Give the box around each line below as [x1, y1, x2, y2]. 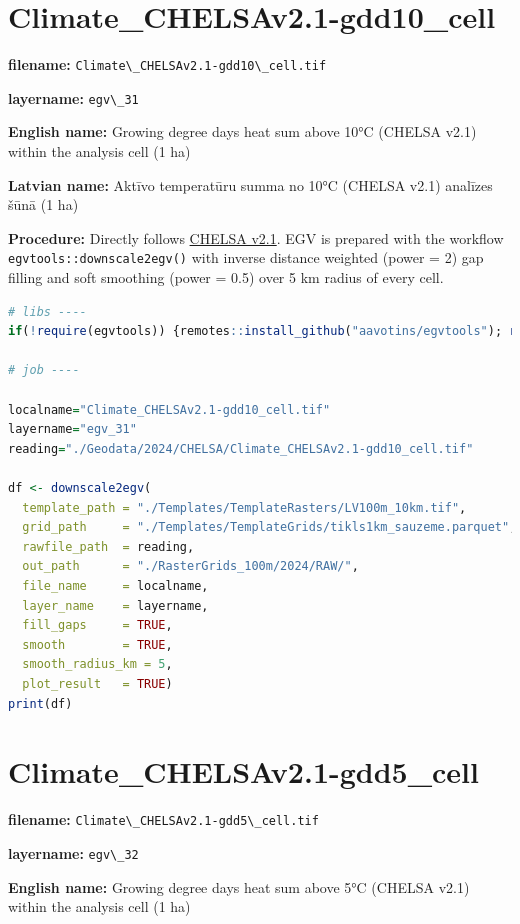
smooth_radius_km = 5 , [22, 657, 173, 672]
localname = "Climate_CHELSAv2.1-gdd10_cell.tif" [8, 402, 331, 417]
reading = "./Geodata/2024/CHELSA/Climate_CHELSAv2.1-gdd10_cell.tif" [8, 441, 474, 456]
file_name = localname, [22, 578, 209, 593]
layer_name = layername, [22, 598, 209, 613]
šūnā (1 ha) [8, 194, 79, 215]
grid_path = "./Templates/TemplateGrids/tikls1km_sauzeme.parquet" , [22, 520, 517, 535]
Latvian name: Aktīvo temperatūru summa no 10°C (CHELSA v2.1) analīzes [8, 174, 493, 195]
